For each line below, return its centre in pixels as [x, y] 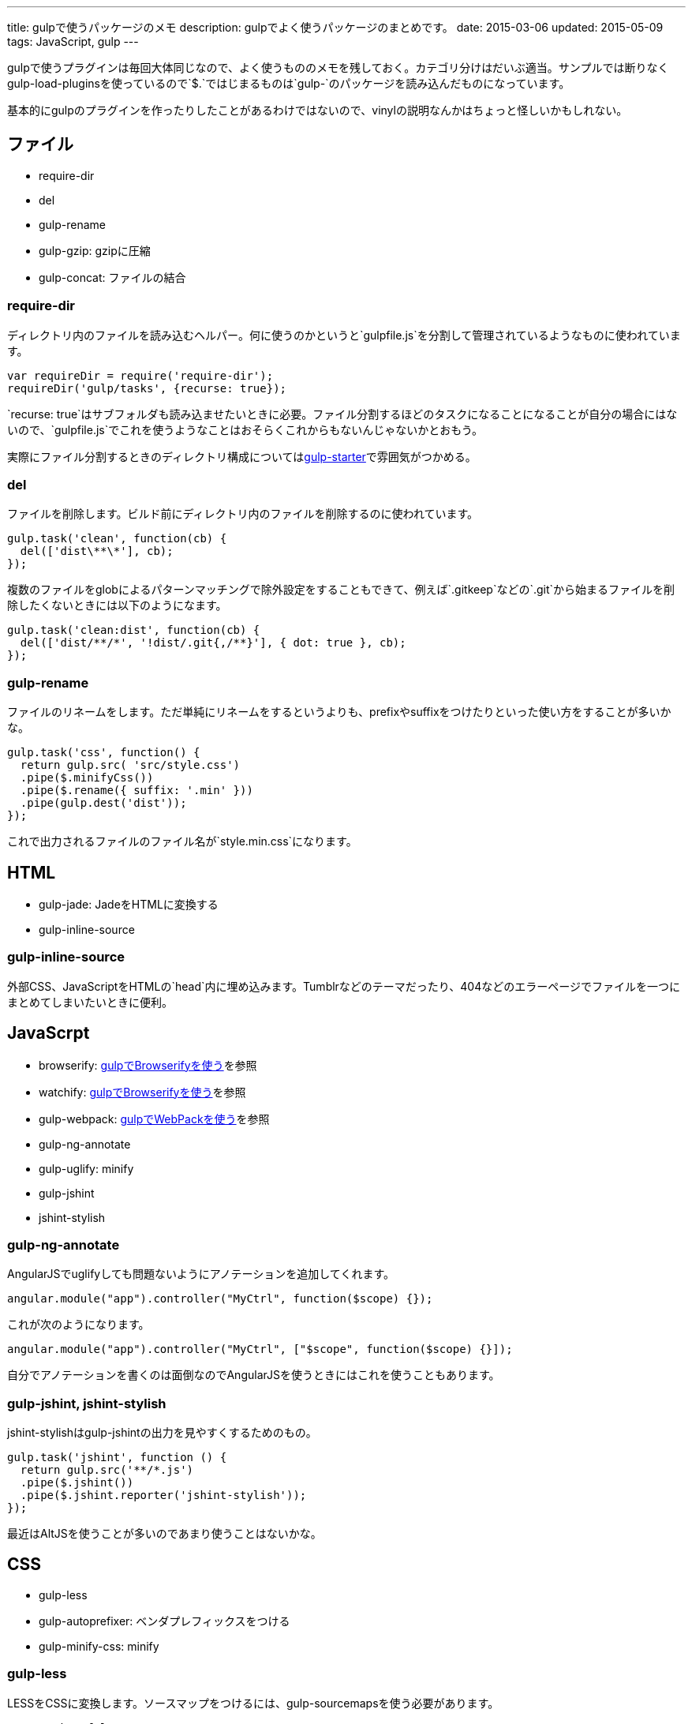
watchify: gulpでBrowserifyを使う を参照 [142, 1092]
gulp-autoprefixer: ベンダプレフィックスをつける [165, 1621]
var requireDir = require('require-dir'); [140, 375]
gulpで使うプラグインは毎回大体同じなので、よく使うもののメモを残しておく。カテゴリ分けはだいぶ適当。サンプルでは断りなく [338, 67]
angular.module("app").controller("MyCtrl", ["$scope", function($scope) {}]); [260, 1349]
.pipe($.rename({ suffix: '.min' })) [137, 791]
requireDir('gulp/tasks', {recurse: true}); [147, 388]
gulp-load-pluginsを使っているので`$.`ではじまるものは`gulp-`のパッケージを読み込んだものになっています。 [289, 83]
